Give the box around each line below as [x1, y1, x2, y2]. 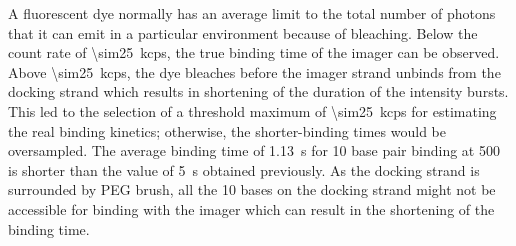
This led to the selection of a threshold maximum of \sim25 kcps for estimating [8, 100, 497, 121]
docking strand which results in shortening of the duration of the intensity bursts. [8, 81, 509, 102]
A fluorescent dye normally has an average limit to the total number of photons [8, 3, 496, 23]
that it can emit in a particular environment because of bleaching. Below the [8, 22, 478, 43]
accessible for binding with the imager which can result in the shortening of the [8, 198, 495, 219]
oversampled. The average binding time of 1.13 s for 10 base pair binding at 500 [8, 140, 500, 161]
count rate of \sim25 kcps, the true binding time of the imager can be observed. [8, 42, 500, 63]
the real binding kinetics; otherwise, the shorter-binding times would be [8, 120, 446, 141]
